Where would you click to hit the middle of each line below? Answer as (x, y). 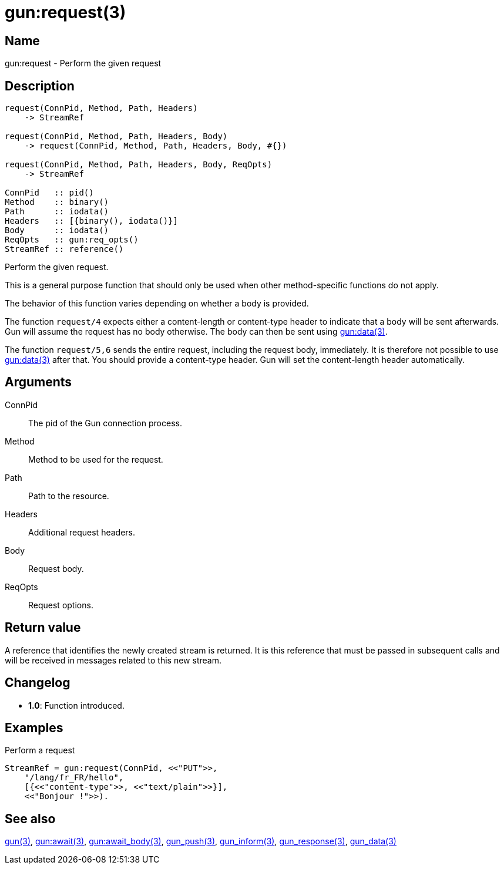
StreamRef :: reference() (64, 249)
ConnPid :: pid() (49, 193)
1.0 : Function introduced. (76, 705)
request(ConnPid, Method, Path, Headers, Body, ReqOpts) (139, 165)
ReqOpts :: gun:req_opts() (72, 240)
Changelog (38, 683)
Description (40, 86)
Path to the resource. (69, 496)
